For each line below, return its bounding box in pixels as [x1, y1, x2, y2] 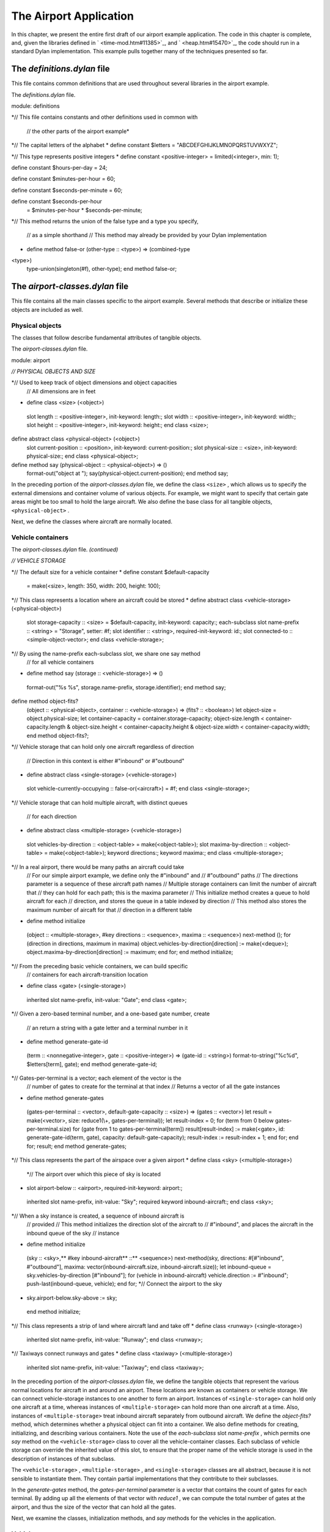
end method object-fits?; [26, 732, 89, 739]
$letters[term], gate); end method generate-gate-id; [26, 1060, 158, 1067]
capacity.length [26, 723, 66, 730]
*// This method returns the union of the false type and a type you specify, [11, 218, 199, 225]
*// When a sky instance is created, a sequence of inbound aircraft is [11, 1212, 185, 1219]
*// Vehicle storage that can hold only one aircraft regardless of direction [11, 743, 194, 751]
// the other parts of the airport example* [26, 127, 130, 135]
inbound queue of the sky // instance [26, 1229, 120, 1237]
